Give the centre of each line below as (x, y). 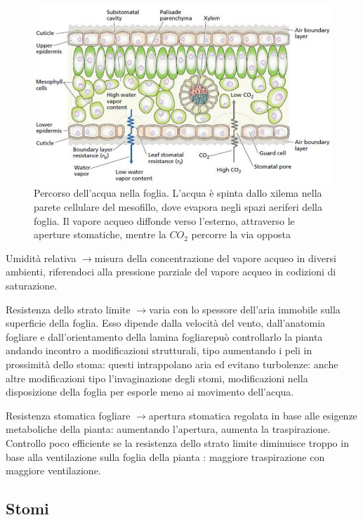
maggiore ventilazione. (53, 470)
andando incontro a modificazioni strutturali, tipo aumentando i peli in (159, 350)
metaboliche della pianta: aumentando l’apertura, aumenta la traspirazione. (168, 429)
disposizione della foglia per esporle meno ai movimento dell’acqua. (150, 392)
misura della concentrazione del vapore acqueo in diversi (215, 258)
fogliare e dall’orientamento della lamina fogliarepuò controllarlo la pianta (164, 336)
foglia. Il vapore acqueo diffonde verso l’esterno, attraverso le (164, 220)
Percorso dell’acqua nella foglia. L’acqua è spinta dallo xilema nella (178, 193)
